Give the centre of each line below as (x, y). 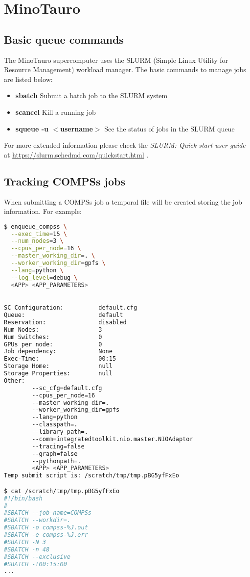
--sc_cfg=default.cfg (67, 388)
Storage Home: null (58, 366)
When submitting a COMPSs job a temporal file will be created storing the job (123, 201)
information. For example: (43, 211)
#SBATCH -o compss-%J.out (46, 528)
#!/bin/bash (23, 498)
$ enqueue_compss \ (35, 226)
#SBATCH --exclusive (37, 557)
